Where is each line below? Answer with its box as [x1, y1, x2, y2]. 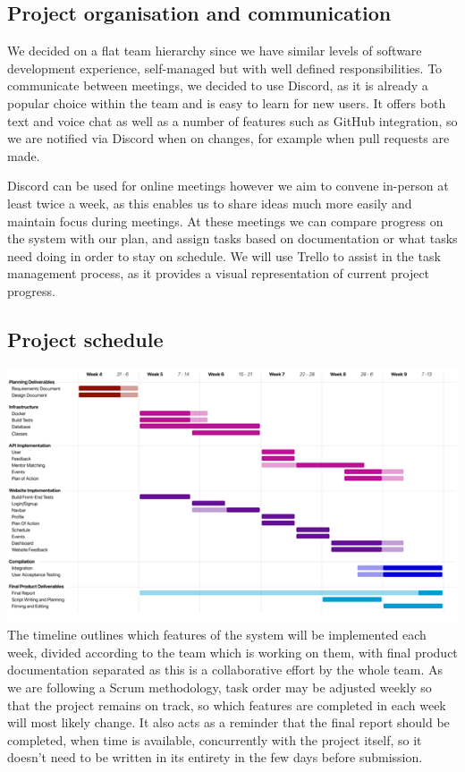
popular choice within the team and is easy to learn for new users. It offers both [7, 93, 446, 112]
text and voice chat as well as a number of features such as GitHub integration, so [7, 111, 458, 130]
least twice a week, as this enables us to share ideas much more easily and [7, 193, 412, 212]
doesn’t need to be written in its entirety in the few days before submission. [7, 748, 423, 767]
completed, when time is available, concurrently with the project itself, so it [7, 730, 422, 749]
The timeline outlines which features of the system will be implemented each [7, 625, 427, 644]
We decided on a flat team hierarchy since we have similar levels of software [7, 41, 422, 60]
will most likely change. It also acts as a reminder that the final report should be [7, 713, 450, 732]
